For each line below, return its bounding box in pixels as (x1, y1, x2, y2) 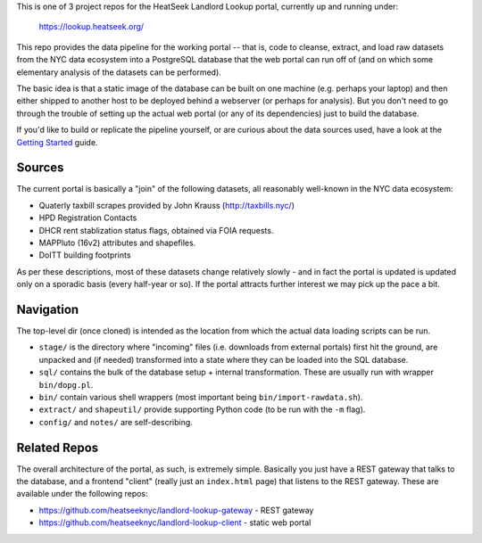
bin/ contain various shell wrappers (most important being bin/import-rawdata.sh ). (38, 392, 363, 403)
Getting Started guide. (16, 136, 98, 147)
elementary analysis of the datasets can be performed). (16, 67, 222, 78)
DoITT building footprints (38, 250, 131, 260)
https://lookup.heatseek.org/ (38, 21, 145, 32)
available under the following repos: (16, 489, 148, 499)
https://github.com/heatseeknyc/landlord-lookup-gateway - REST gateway (38, 505, 314, 515)
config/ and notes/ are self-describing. (38, 416, 194, 427)
